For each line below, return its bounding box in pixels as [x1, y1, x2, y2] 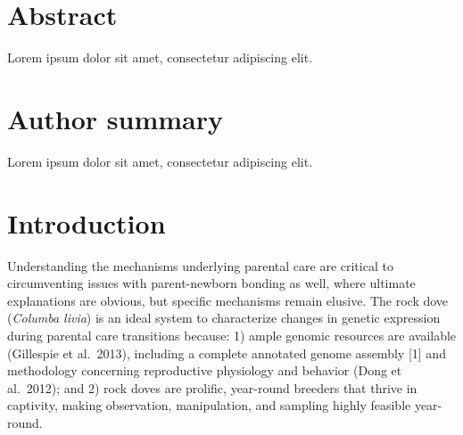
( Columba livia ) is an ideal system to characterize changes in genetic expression [7, 308, 441, 327]
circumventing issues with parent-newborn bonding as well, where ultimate [7, 274, 416, 292]
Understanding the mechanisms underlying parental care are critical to [7, 256, 393, 275]
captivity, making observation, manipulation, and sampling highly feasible [7, 396, 411, 414]
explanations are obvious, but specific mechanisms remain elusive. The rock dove [7, 291, 449, 309]
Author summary [7, 100, 224, 136]
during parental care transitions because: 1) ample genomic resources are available [7, 325, 457, 344]
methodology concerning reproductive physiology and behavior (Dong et [7, 361, 402, 380]
